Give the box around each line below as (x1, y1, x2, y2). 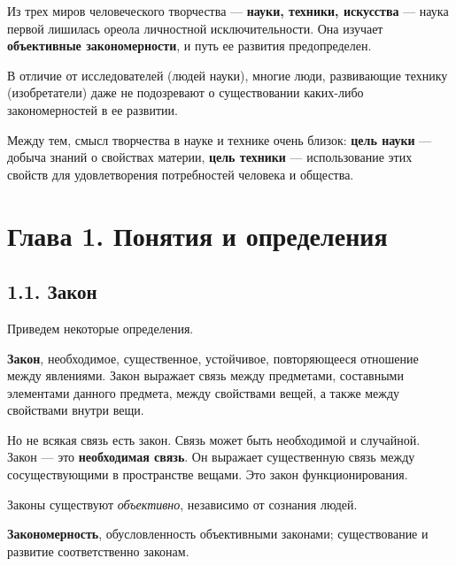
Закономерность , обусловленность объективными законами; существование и (7, 524, 429, 543)
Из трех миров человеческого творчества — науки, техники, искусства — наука (7, 2, 449, 19)
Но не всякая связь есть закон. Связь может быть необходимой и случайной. (7, 430, 421, 448)
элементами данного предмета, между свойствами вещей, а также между (7, 383, 400, 402)
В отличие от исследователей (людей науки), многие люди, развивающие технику (7, 65, 448, 84)
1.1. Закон (7, 278, 97, 305)
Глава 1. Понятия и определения (7, 217, 388, 253)
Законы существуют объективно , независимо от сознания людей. (7, 494, 358, 513)
